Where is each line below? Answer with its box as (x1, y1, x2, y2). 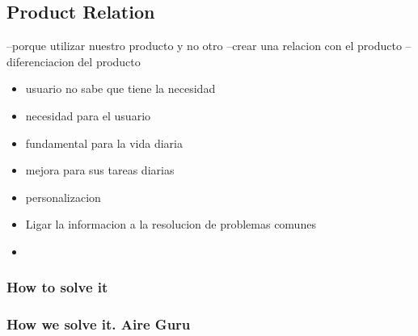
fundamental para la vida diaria (25, 134, 183, 151)
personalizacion (25, 188, 101, 205)
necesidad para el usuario (25, 107, 151, 124)
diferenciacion (6, 52, 74, 69)
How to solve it (6, 277, 108, 297)
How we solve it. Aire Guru (6, 314, 191, 334)
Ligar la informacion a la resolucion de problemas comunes (25, 216, 316, 233)
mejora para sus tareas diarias (25, 162, 175, 178)
